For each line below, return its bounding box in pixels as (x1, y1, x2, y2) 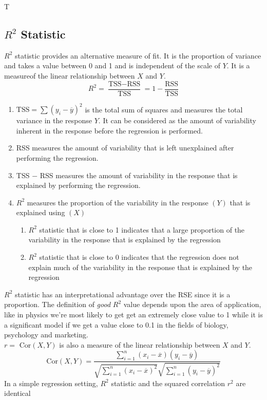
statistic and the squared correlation (111, 377, 225, 388)
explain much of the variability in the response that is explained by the (28, 261, 253, 272)
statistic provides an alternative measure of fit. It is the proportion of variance (14, 50, 261, 61)
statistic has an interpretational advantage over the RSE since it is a (14, 289, 231, 299)
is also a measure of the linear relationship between (59, 339, 220, 350)
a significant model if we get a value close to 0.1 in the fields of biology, (4, 319, 228, 330)
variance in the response (16, 115, 92, 126)
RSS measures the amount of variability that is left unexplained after (16, 142, 234, 153)
